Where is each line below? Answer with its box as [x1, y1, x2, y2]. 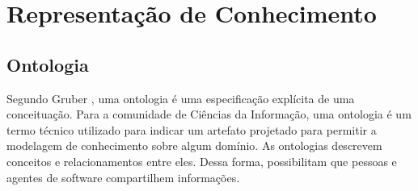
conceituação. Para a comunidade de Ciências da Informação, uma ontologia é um [6, 106, 412, 122]
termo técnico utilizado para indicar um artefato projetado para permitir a [6, 121, 377, 138]
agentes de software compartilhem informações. [6, 168, 240, 185]
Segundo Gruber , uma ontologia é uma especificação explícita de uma [6, 89, 355, 106]
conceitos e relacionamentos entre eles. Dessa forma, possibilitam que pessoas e [6, 152, 397, 169]
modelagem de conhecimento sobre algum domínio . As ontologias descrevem [6, 137, 382, 154]
